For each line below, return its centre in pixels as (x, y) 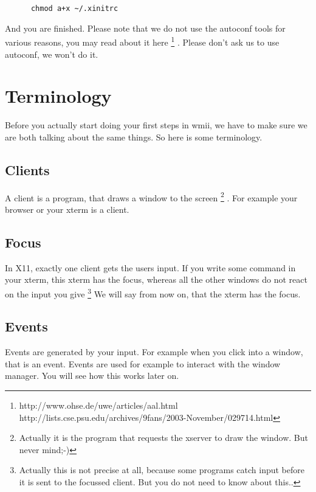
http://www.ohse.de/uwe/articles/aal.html (98, 405)
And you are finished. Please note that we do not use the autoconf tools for (145, 28)
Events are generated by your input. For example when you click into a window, (154, 352)
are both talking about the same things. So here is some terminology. (134, 137)
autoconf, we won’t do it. (52, 54)
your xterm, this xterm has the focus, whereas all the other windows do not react (156, 279)
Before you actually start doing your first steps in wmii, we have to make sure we (156, 125)
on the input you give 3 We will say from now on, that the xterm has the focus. (153, 293)
